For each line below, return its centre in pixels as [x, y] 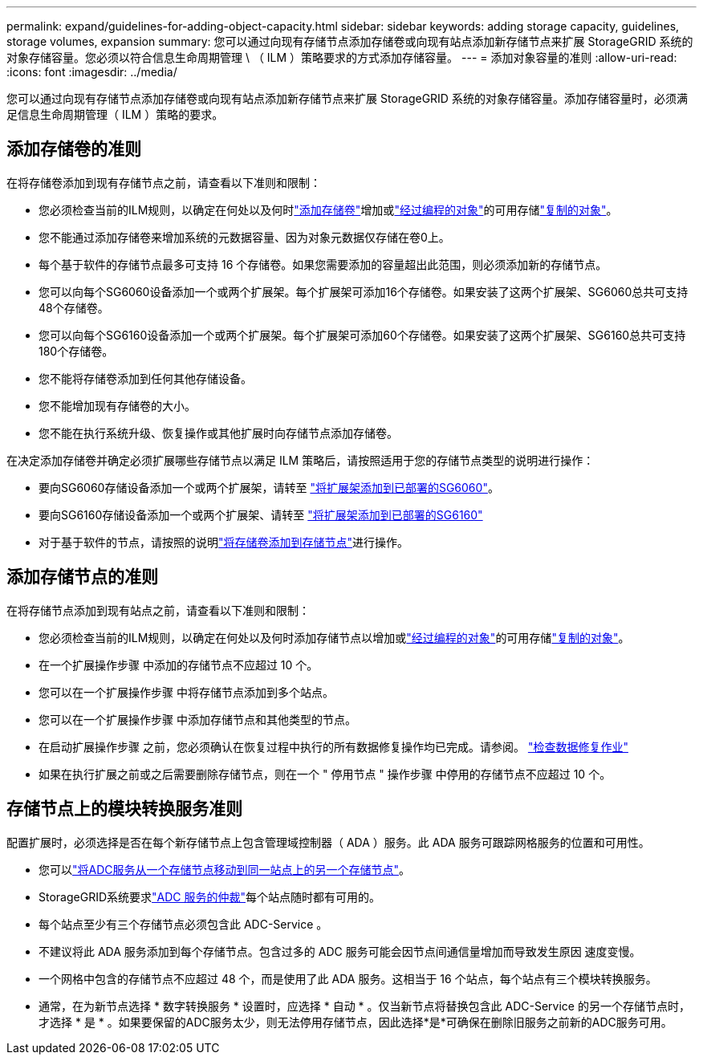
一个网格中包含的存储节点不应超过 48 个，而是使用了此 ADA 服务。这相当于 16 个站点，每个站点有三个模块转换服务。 [348, 978]
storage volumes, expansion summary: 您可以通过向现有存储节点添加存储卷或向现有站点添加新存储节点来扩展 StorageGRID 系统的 [350, 41]
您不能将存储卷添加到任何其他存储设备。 [145, 378]
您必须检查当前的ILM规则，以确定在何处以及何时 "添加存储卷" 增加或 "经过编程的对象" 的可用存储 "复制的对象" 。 [328, 209]
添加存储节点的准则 [82, 577]
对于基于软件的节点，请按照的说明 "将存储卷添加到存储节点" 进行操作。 [224, 542]
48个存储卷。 [74, 307]
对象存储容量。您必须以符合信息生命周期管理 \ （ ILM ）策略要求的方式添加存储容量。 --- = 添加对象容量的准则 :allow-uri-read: [342, 57]
